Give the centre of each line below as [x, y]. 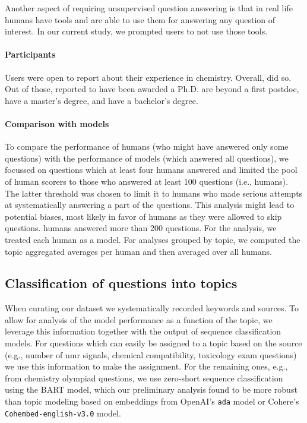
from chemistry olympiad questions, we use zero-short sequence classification [144, 378]
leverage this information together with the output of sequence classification [143, 331]
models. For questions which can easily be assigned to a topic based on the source [153, 343]
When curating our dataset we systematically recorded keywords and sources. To [152, 308]
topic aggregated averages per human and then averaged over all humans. [138, 251]
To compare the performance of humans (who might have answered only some [147, 146]
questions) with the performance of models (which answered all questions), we [147, 158]
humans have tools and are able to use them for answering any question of [140, 19]
